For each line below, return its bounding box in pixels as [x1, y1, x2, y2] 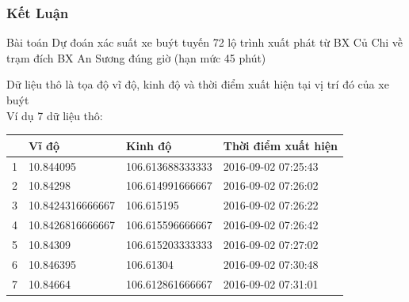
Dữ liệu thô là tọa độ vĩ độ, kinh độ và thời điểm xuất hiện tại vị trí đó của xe [6, 76, 389, 92]
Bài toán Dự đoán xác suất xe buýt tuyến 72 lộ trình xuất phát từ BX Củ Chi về [6, 34, 403, 51]
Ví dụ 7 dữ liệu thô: [6, 107, 103, 123]
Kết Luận [6, 2, 69, 22]
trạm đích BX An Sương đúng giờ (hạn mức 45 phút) [6, 49, 266, 66]
